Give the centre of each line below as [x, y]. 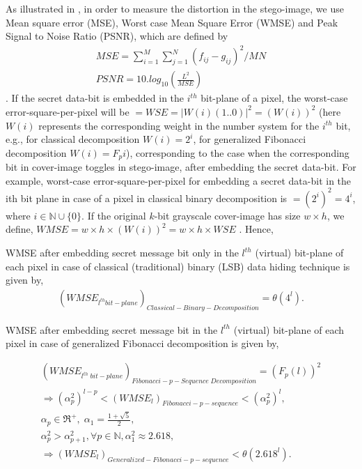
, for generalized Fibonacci [250, 139]
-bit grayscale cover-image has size [227, 215]
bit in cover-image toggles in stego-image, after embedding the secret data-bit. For [181, 167]
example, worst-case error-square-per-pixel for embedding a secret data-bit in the [179, 180]
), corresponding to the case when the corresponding [238, 152]
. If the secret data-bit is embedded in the [95, 98]
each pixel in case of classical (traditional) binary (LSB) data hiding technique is [178, 266]
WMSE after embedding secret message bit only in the [122, 253]
